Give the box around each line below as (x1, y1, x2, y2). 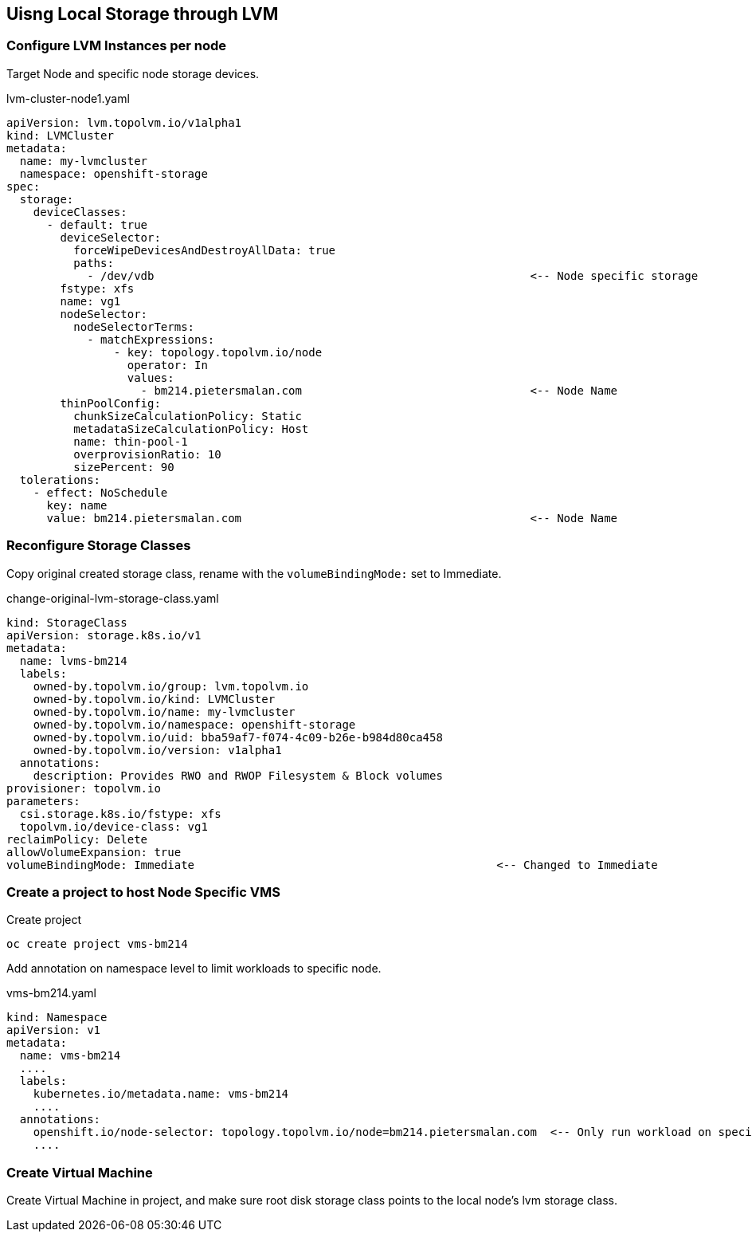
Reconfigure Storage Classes (6, 537, 191, 554)
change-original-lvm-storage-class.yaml (6, 591, 219, 605)
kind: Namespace (6, 1011, 108, 1024)
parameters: (6, 794, 80, 808)
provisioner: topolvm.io (6, 781, 161, 795)
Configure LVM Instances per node (6, 37, 227, 54)
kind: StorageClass (6, 615, 127, 629)
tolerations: (19, 473, 101, 486)
